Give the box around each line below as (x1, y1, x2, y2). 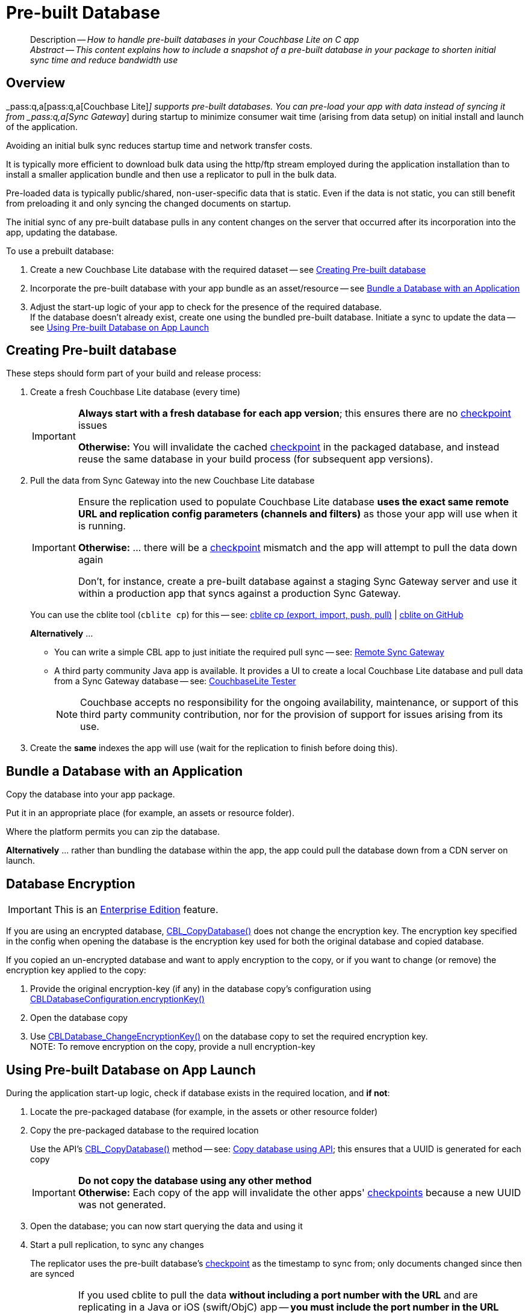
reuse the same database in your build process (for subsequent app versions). (78, 453, 433, 466)
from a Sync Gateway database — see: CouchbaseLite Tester (54, 676, 296, 687)
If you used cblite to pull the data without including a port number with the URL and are (78, 1288, 478, 1301)
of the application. (6, 121, 78, 132)
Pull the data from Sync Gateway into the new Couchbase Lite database (30, 475, 315, 486)
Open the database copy (30, 1012, 128, 1023)
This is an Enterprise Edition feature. (54, 903, 219, 916)
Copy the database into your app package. (6, 789, 175, 800)
